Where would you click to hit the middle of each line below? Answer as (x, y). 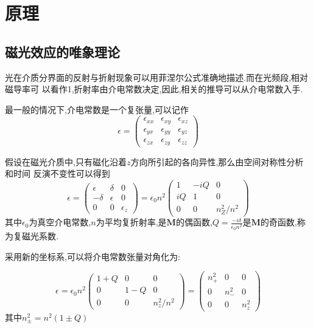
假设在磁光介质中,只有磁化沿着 (66, 161)
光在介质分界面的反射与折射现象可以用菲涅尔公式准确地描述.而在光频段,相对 (156, 77)
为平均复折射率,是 (131, 222)
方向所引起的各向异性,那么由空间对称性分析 (217, 161)
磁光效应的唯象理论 (62, 51)
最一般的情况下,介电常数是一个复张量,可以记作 (97, 109)
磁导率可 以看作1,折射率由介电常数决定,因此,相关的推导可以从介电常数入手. (154, 89)
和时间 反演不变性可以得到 (58, 173)
